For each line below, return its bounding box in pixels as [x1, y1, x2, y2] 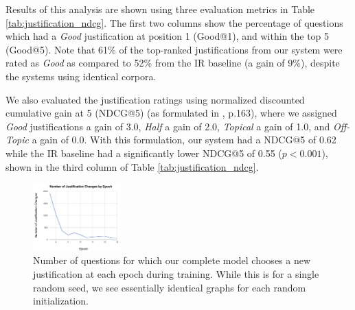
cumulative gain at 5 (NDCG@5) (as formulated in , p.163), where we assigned [5, 106, 337, 120]
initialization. [33, 294, 89, 308]
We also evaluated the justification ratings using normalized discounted [5, 92, 305, 106]
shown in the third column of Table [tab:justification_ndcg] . [5, 159, 259, 174]
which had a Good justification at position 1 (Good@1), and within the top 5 [5, 29, 330, 43]
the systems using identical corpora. [5, 69, 157, 83]
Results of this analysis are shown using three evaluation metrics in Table [5, 2, 315, 16]
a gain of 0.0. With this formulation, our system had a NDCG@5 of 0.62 [32, 132, 336, 147]
